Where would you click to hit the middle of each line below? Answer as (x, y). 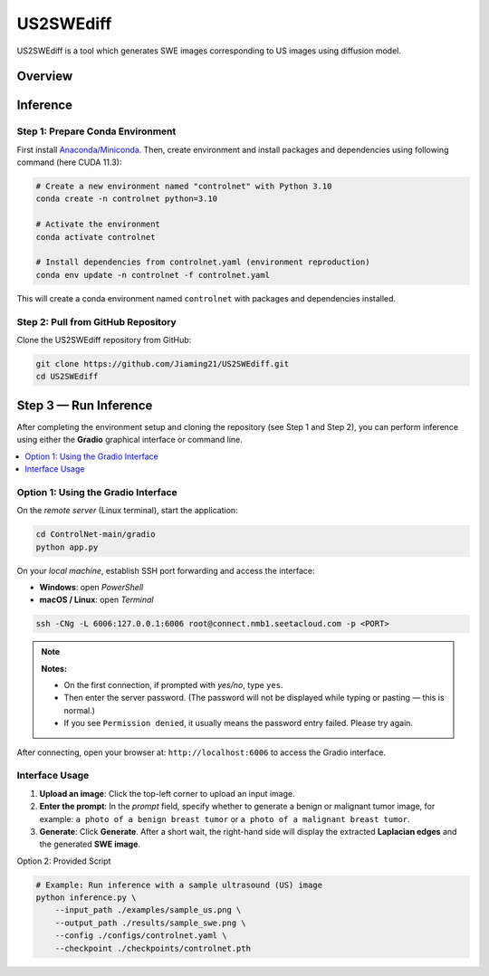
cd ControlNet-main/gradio (96, 535)
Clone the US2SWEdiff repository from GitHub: (104, 340)
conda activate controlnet (96, 237)
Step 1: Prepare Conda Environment (96, 131)
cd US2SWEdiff (67, 377)
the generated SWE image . (90, 844)
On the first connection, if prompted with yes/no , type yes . (173, 685)
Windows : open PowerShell (91, 587)
